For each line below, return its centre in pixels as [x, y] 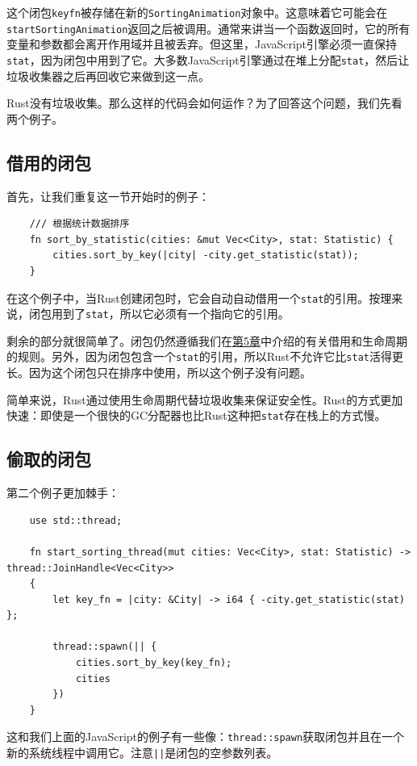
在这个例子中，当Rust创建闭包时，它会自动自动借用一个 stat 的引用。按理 [199, 297]
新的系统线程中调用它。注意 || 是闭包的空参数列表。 [142, 753]
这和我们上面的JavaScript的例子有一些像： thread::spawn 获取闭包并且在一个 [206, 737]
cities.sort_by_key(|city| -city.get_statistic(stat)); [206, 255]
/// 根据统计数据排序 [79, 224]
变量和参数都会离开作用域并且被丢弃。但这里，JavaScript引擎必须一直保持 [202, 44]
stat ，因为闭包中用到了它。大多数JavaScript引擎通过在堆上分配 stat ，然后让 [208, 59]
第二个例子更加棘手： [63, 493]
